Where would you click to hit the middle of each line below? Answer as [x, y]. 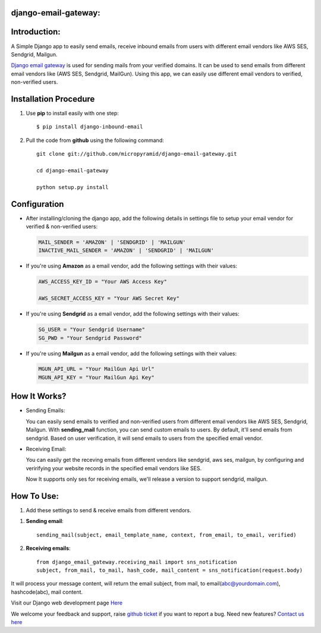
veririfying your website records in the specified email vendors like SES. [114, 468]
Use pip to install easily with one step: [72, 113]
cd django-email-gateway [73, 170]
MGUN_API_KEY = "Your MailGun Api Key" [96, 377]
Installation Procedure [53, 99]
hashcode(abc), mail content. [47, 592]
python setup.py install [73, 187]
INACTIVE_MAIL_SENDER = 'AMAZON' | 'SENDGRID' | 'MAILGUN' [126, 251]
